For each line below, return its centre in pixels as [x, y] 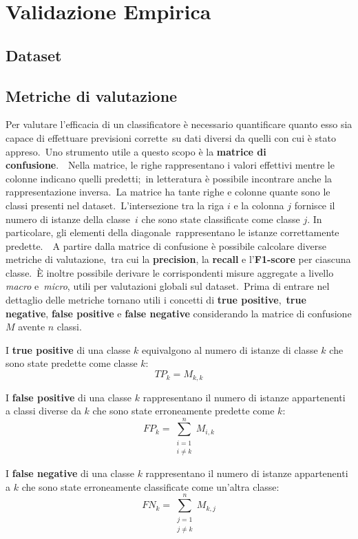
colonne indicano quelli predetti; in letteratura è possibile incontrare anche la [169, 178]
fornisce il [315, 205]
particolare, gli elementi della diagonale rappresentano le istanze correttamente [172, 232]
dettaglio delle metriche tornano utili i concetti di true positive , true [156, 300]
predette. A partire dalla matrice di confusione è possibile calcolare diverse [166, 245]
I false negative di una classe [70, 473]
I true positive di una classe [68, 349]
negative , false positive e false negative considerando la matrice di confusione [179, 313]
